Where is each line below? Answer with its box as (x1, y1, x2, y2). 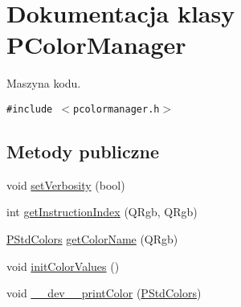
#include (6, 103, 53, 115)
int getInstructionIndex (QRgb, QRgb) (6, 203, 198, 220)
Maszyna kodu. (6, 75, 81, 92)
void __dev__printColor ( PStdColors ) (6, 284, 202, 301)
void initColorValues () (6, 257, 120, 274)
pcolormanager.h (73, 103, 160, 115)
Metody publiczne (6, 138, 159, 163)
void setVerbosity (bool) (6, 176, 125, 193)
